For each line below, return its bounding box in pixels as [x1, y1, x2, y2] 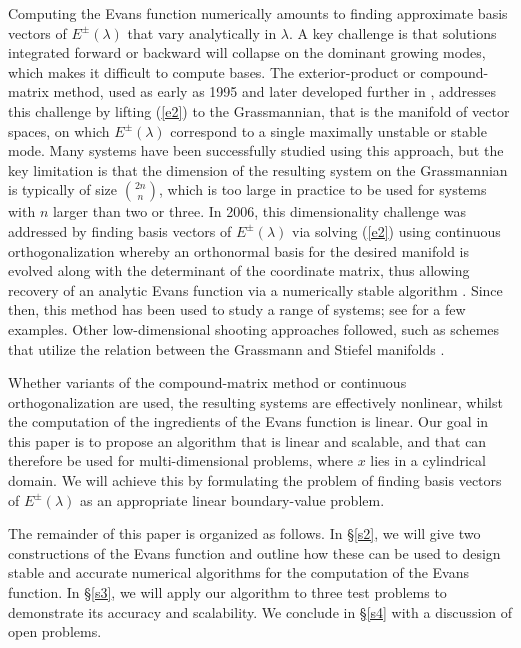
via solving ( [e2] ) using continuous [292, 220, 501, 241]
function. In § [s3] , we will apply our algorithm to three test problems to [8, 582, 447, 603]
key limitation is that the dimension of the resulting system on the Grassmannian [8, 159, 508, 180]
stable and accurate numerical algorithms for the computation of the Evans [8, 562, 470, 583]
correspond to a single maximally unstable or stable [170, 120, 487, 141]
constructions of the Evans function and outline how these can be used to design [8, 542, 501, 563]
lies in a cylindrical [370, 450, 486, 471]
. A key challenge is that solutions [289, 22, 497, 43]
